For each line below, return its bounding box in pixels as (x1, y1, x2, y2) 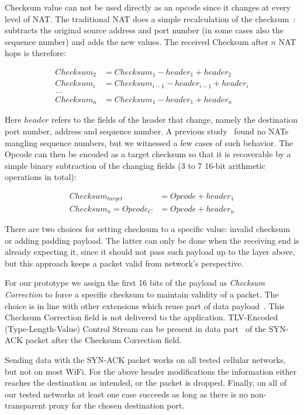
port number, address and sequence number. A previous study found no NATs (5, 125, 289, 137)
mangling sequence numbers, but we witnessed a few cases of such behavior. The (5, 136, 293, 148)
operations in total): (5, 171, 77, 183)
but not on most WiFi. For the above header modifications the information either (5, 365, 297, 377)
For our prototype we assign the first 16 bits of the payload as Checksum (5, 276, 265, 289)
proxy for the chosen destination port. (49, 399, 185, 411)
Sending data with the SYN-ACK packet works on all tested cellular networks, (5, 353, 286, 365)
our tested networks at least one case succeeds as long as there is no (5, 388, 248, 400)
